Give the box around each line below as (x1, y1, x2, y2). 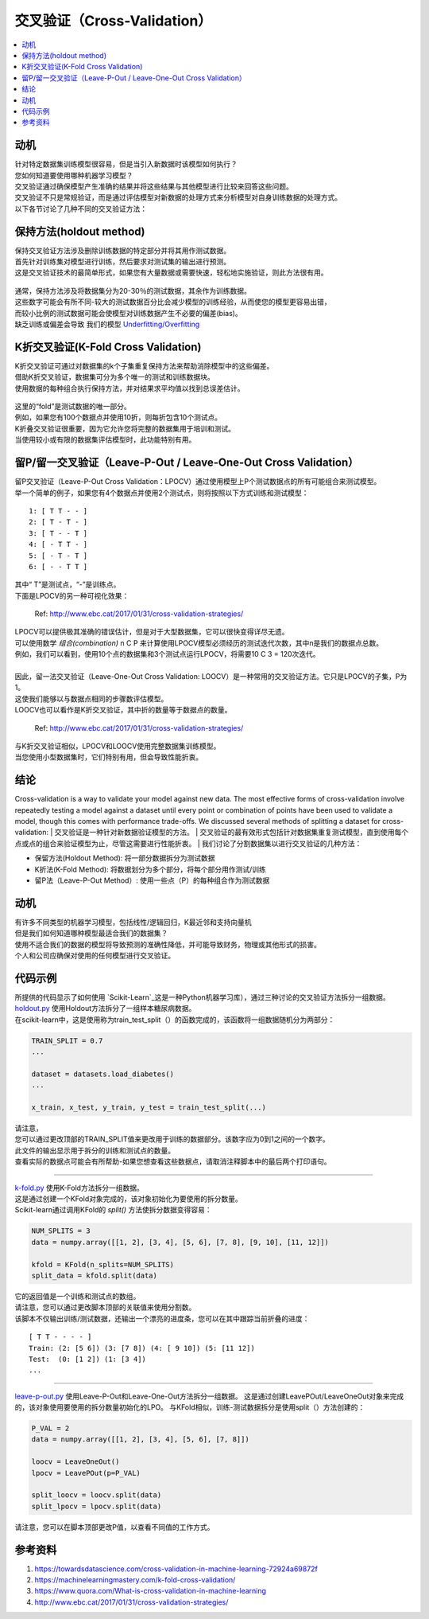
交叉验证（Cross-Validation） (14, 12, 212, 29)
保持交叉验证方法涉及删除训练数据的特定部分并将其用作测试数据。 (14, 245, 230, 255)
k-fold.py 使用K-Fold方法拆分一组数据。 (14, 1183, 145, 1192)
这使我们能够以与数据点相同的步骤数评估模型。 (14, 693, 168, 704)
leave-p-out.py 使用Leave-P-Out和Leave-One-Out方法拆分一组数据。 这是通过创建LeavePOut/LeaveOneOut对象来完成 (14, 1391, 404, 1401)
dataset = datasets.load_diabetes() (31, 1069, 175, 1079)
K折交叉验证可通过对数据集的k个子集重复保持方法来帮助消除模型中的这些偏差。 (14, 361, 274, 370)
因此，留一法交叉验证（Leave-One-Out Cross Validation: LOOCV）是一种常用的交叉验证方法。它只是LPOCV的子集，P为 (14, 672, 408, 681)
